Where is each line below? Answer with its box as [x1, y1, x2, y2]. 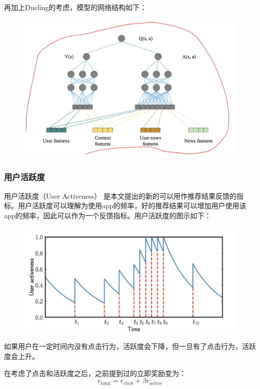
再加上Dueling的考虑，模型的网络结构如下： [4, 2, 147, 12]
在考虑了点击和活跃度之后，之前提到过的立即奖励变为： [4, 367, 186, 378]
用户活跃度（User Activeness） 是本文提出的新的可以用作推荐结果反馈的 [4, 190, 236, 201]
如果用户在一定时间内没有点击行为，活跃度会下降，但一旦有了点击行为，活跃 [4, 341, 256, 351]
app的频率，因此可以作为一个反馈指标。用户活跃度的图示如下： [4, 210, 211, 220]
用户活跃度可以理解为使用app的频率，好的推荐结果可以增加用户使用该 [17, 200, 246, 211]
